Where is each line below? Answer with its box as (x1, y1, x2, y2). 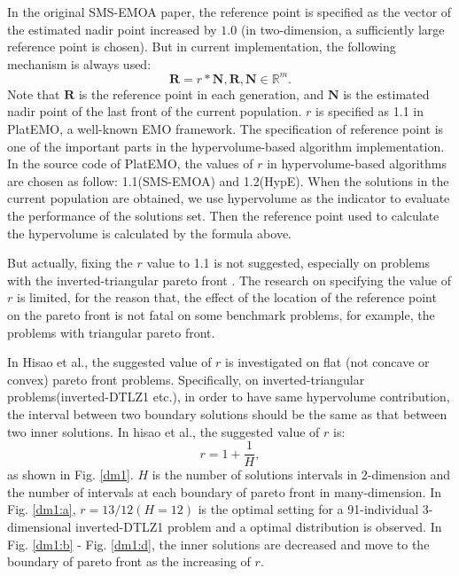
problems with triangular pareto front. (7, 323, 215, 341)
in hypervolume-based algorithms (267, 154, 447, 173)
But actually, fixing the (7, 253, 133, 272)
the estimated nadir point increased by (7, 19, 217, 38)
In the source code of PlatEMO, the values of (7, 154, 253, 173)
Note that (7, 84, 60, 103)
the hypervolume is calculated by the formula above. (7, 223, 292, 242)
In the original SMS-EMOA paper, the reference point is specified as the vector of (7, 3, 452, 20)
